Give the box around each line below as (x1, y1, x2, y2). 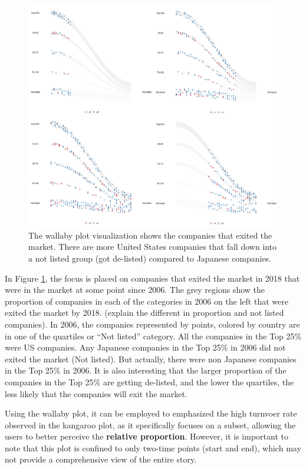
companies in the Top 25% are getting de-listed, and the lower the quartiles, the (5, 375, 294, 388)
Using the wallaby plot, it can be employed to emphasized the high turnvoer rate (5, 407, 297, 420)
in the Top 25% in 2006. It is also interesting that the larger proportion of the (5, 364, 287, 376)
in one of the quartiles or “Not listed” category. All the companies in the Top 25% (5, 329, 302, 342)
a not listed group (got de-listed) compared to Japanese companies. (28, 252, 272, 264)
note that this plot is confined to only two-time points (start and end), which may (5, 441, 301, 454)
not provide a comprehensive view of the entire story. (5, 453, 197, 465)
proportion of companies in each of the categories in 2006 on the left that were (5, 295, 288, 307)
